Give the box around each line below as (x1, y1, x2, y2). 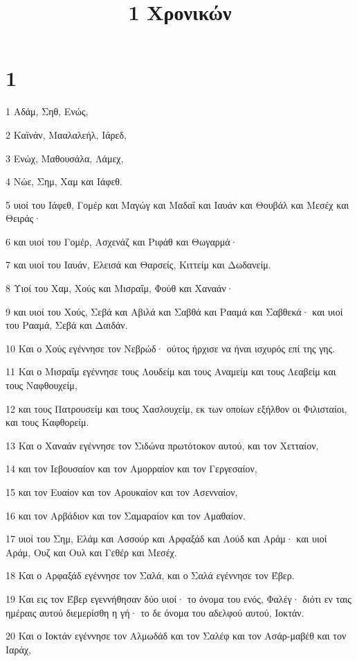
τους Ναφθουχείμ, (6, 378, 77, 393)
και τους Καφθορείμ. (6, 415, 89, 429)
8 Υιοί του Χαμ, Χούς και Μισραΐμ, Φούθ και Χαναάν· (6, 281, 234, 295)
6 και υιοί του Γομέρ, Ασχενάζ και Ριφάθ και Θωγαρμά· (6, 234, 238, 248)
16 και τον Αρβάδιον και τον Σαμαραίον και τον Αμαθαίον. (6, 508, 246, 522)
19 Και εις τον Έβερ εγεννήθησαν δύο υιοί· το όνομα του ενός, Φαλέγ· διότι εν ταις (6, 591, 351, 606)
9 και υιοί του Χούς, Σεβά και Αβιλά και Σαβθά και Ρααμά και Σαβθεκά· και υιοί (6, 304, 343, 318)
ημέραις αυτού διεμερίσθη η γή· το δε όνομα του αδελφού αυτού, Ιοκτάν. (6, 605, 304, 619)
